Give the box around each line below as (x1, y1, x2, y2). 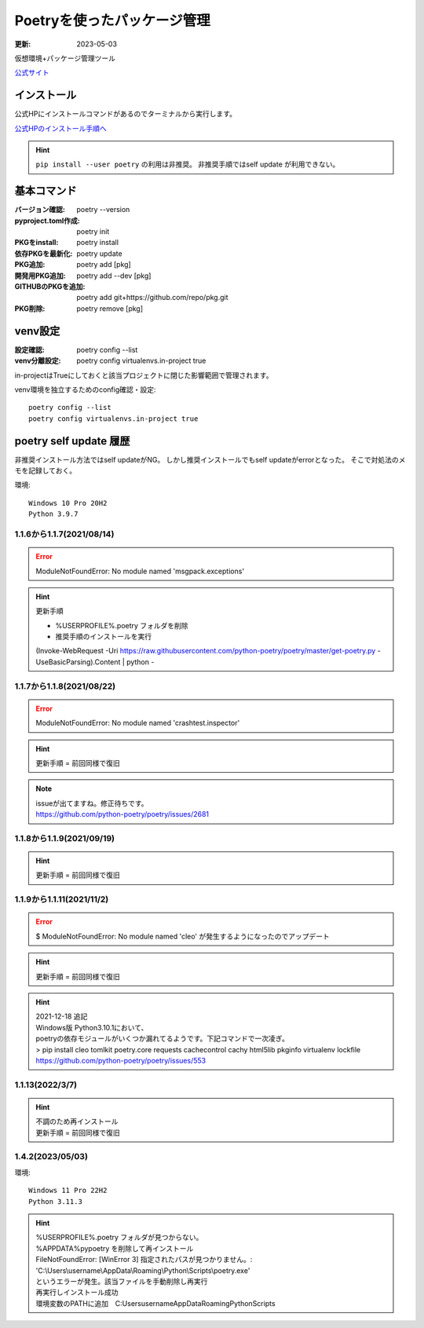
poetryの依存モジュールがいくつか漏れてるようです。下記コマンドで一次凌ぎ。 (35, 1033, 290, 1044)
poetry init (76, 227, 110, 236)
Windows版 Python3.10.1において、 (35, 1023, 148, 1032)
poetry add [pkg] (76, 260, 131, 269)
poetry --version (76, 205, 130, 214)
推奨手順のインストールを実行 (55, 632, 152, 642)
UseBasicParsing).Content (35, 657, 121, 667)
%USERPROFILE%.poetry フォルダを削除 (55, 620, 188, 630)
